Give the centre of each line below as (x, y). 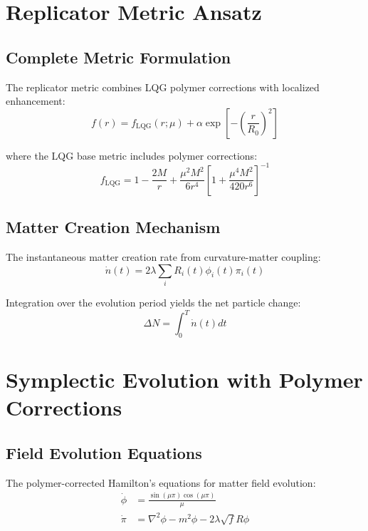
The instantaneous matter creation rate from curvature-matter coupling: (163, 257)
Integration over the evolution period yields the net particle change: (153, 302)
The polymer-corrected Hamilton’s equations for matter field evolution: (161, 482)
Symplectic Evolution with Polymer (184, 380)
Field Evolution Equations (104, 452)
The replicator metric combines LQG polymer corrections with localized (163, 87)
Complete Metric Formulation (119, 57)
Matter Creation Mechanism (113, 227)
